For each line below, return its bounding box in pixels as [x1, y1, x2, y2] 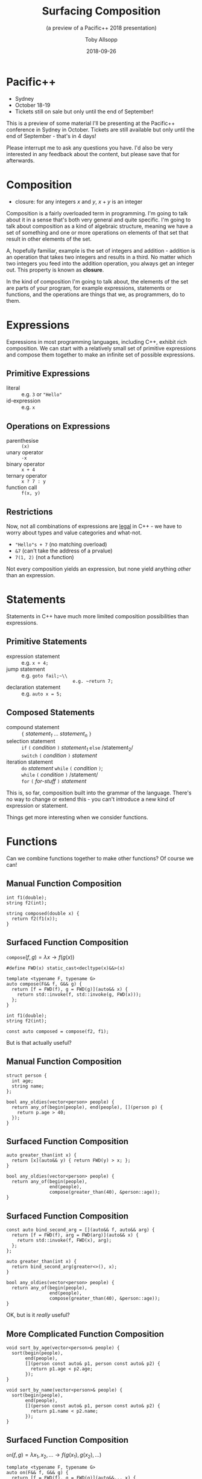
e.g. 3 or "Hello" [21, 391, 62, 398]
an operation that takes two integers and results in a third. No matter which [6, 253, 192, 261]
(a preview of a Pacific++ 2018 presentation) [46, 24, 157, 31]
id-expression [6, 397, 41, 405]
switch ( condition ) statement [21, 752, 98, 759]
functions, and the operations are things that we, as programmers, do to [6, 291, 185, 298]
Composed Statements [6, 708, 95, 718]
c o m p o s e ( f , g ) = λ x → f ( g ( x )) [6, 953, 75, 960]
